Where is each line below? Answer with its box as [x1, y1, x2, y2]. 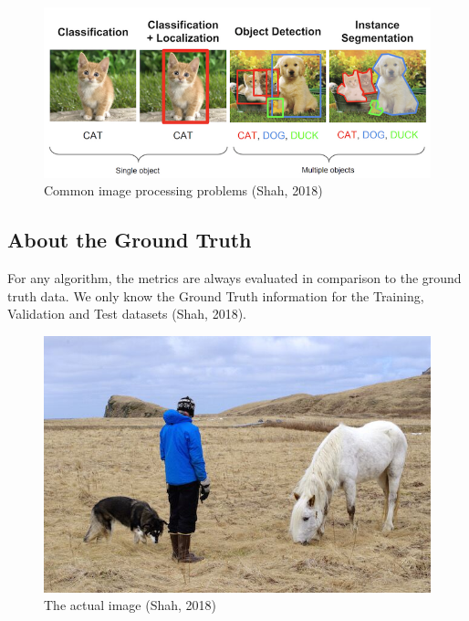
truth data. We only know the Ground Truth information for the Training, [7, 286, 424, 305]
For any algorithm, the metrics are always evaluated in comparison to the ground [7, 268, 462, 287]
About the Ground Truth [7, 226, 252, 254]
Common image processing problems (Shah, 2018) [44, 181, 323, 200]
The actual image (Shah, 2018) [44, 595, 216, 615]
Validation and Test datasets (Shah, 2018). [7, 304, 246, 323]
